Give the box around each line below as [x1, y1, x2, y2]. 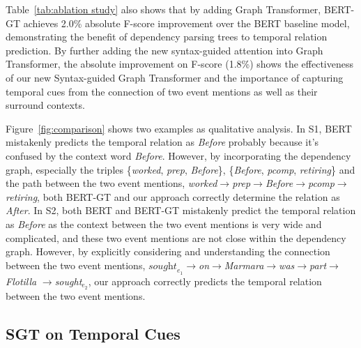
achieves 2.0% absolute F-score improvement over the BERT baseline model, [23, 15, 350, 30]
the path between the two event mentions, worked [6, 176, 217, 190]
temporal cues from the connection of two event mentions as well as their [6, 84, 318, 98]
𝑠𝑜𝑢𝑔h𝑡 [148, 261, 177, 271]
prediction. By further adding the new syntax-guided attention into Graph [6, 43, 323, 57]
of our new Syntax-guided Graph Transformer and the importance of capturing [6, 70, 344, 84]
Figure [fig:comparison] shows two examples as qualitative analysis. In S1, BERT [6, 121, 352, 135]
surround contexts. [6, 98, 85, 112]
